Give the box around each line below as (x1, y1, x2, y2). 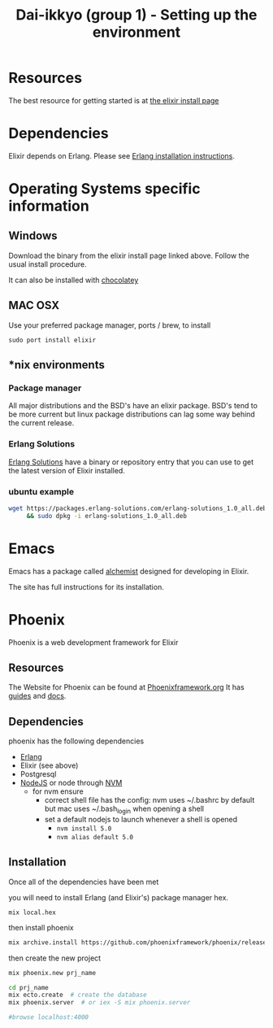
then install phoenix (8, 922, 75, 932)
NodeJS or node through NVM (19, 778, 123, 788)
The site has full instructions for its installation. (8, 582, 164, 591)
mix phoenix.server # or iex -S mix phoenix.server (8, 999, 191, 1007)
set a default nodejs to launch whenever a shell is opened (44, 815, 238, 825)
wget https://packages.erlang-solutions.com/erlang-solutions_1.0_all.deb (8, 504, 267, 512)
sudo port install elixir (8, 336, 96, 344)
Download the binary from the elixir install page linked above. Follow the (8, 250, 249, 260)
